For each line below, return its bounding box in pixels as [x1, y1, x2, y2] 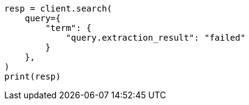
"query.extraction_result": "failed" [66, 33, 246, 42]
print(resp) [4, 72, 61, 81]
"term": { [45, 23, 92, 33]
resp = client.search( [4, 4, 113, 13]
